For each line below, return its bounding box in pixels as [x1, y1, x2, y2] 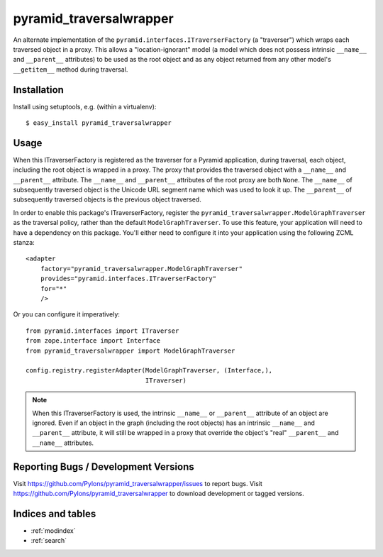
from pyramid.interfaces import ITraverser [26, 326, 179, 335]
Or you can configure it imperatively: [13, 310, 121, 319]
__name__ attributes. [32, 439, 94, 447]
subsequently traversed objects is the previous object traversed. [13, 195, 201, 204]
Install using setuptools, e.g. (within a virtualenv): [13, 102, 157, 111]
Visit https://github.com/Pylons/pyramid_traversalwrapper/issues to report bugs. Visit [13, 479, 262, 487]
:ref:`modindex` [30, 526, 76, 535]
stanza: [13, 238, 35, 247]
